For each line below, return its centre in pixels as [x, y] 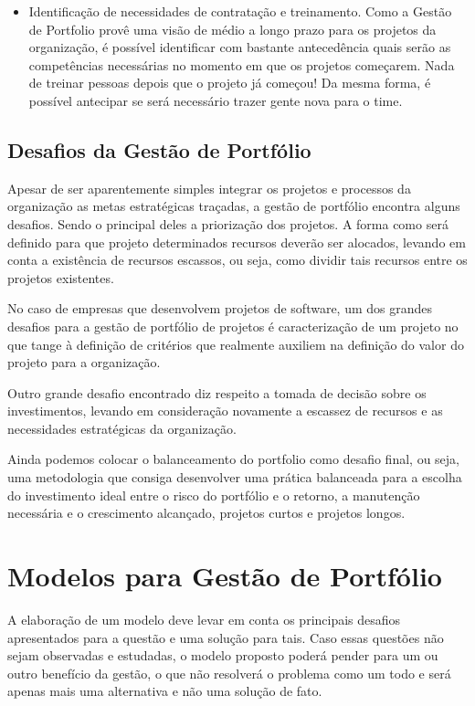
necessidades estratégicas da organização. [122, 428]
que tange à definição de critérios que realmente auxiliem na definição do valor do [236, 344]
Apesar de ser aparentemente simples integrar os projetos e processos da [209, 188]
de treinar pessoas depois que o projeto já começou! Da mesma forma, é [230, 83]
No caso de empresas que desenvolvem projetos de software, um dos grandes [220, 308]
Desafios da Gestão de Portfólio [159, 149]
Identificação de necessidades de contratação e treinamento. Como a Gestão [240, 11]
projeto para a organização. [84, 362]
